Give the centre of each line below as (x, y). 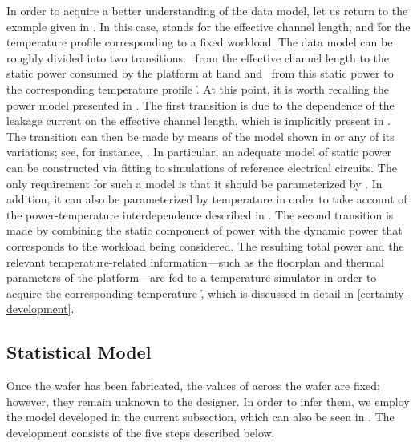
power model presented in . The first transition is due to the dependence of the (200, 104)
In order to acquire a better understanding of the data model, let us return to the (207, 10)
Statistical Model (79, 352)
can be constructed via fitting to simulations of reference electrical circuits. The (202, 167)
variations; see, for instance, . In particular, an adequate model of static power (199, 152)
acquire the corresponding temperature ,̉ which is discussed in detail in (180, 293)
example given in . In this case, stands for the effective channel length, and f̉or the (208, 26)
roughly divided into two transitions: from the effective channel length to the (198, 57)
